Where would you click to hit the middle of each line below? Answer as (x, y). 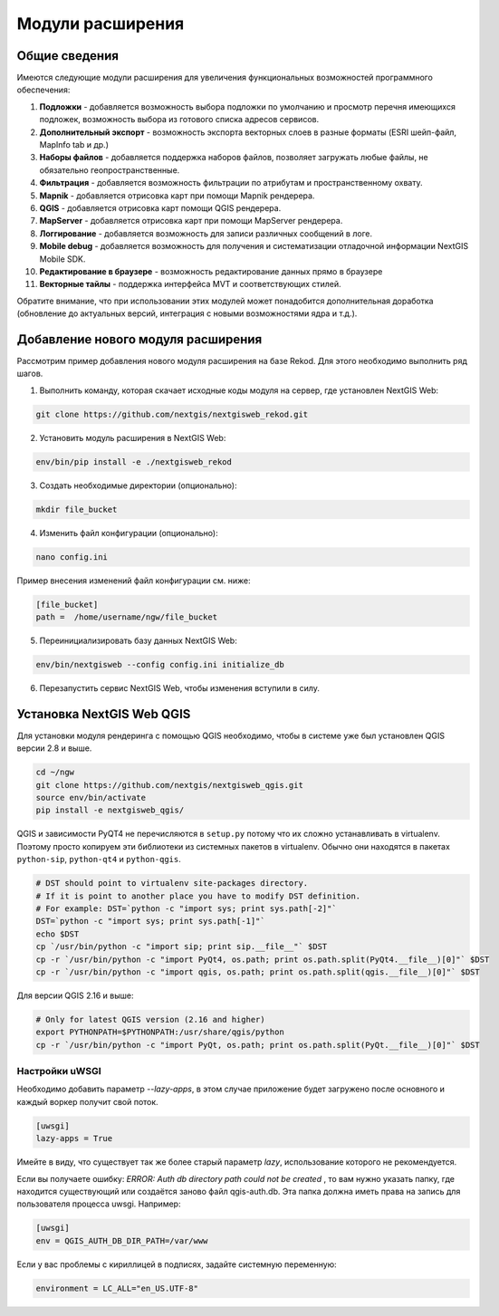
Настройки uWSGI (59, 1071)
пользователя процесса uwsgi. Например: (99, 1204)
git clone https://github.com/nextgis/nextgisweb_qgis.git (169, 785)
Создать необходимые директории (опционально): (138, 485)
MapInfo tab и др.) (74, 145)
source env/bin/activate (91, 798)
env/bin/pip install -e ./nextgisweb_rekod (134, 461)
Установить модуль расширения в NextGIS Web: (133, 437)
